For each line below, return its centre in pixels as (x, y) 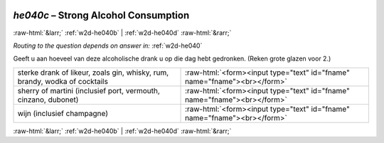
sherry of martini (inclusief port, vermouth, (89, 90)
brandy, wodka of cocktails (63, 81)
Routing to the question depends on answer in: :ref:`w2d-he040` (108, 46)
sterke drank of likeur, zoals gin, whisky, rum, (93, 73)
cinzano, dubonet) (48, 100)
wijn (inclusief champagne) (63, 113)
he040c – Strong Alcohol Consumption (101, 15)
